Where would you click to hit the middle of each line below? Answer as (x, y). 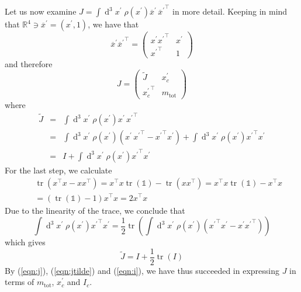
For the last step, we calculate (58, 170)
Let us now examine (41, 11)
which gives (25, 242)
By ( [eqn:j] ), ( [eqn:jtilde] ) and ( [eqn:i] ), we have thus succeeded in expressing (142, 270)
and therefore (29, 63)
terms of (20, 282)
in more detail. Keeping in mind (230, 11)
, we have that (113, 24)
